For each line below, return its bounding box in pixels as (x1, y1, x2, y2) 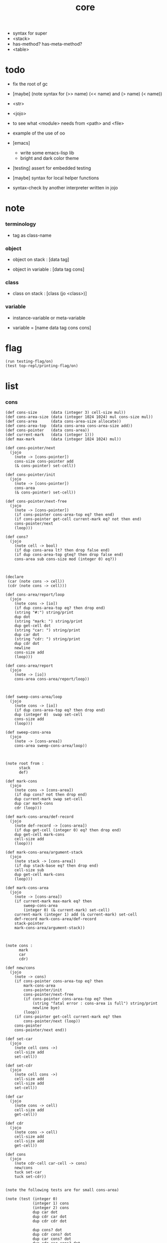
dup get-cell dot (14, 623, 51, 628)
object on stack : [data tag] (12, 256, 70, 263)
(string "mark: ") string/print (14, 618, 83, 624)
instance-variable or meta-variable (12, 314, 86, 321)
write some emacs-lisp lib (20, 150, 75, 156)
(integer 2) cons (32, 1205, 70, 1210)
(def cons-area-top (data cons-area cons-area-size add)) (5, 423, 133, 428)
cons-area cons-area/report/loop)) (14, 676, 90, 681)
